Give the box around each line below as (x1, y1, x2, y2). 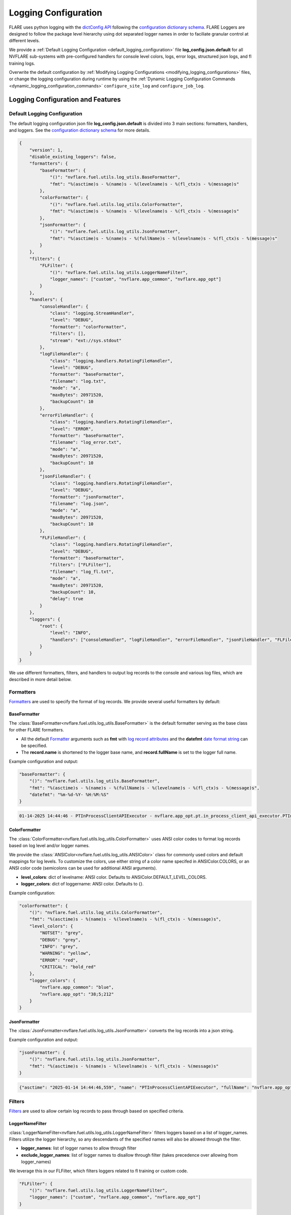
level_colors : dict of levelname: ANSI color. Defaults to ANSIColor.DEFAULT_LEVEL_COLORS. (21, 874, 207, 880)
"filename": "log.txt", (49, 378, 107, 384)
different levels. (9, 38, 40, 44)
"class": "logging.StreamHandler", (49, 310, 134, 316)
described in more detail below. (9, 677, 72, 682)
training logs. (9, 60, 35, 66)
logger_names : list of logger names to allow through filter (21, 1145, 137, 1151)
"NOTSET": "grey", (39, 930, 83, 936)
